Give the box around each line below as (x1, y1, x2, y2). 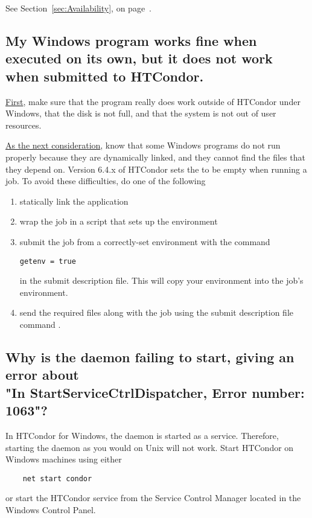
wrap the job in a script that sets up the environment (19, 215, 218, 228)
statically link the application (19, 194, 129, 207)
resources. (5, 118, 42, 131)
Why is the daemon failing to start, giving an (5, 347, 294, 366)
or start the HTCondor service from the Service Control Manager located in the (5, 491, 301, 504)
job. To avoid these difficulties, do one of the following (5, 174, 206, 187)
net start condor (22, 474, 92, 483)
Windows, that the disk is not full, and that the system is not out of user (5, 107, 276, 120)
